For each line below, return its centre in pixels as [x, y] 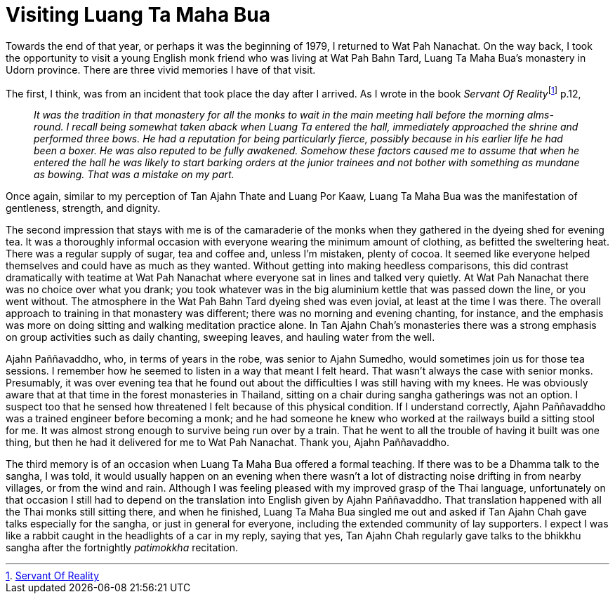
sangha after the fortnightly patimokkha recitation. [122, 548]
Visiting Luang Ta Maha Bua [138, 15]
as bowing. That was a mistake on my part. [134, 175]
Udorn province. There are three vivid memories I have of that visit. [161, 69]
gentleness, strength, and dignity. [83, 208]
